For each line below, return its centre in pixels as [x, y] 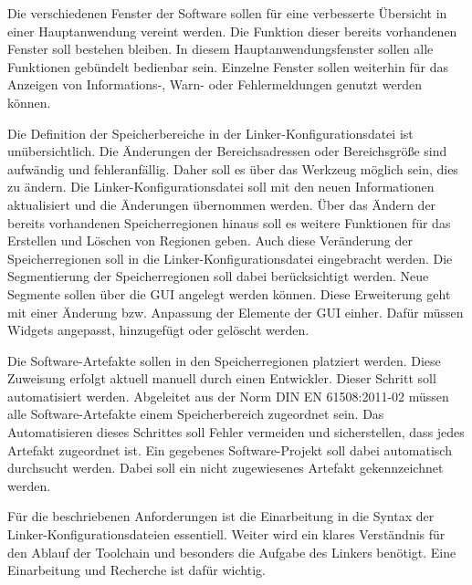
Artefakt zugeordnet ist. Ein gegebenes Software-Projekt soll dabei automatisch [230, 449]
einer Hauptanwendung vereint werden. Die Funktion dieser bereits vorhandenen [232, 31]
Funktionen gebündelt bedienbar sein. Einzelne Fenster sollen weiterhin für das [228, 66]
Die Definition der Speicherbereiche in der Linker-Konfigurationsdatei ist [210, 133]
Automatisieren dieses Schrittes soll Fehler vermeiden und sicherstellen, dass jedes [236, 432]
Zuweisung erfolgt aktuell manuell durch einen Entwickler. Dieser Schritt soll [222, 378]
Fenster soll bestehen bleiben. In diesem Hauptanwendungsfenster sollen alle [220, 49]
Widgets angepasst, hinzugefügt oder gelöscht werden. [158, 330]
